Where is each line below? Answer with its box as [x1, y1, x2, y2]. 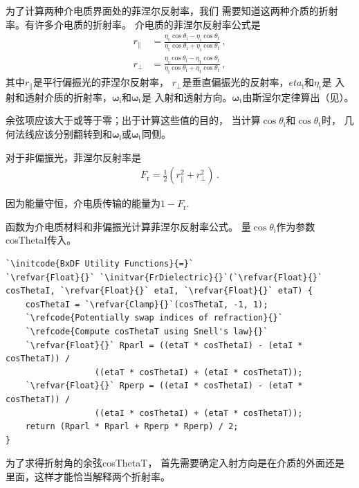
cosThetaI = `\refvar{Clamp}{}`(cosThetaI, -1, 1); [25, 299, 268, 309]
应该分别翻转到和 [34, 126, 112, 141]
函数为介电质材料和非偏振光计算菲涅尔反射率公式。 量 [6, 219, 251, 233]
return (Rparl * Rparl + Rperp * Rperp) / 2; [25, 422, 239, 432]
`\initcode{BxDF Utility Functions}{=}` [6, 258, 194, 269]
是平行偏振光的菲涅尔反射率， [33, 75, 169, 89]
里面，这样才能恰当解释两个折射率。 [6, 469, 170, 483]
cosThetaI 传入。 [6, 233, 77, 247]
